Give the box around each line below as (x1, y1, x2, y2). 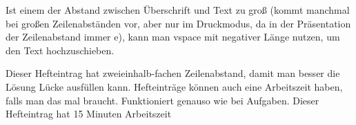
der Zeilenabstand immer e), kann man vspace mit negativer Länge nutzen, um (6, 30, 340, 44)
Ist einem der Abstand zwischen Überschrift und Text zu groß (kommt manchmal (6, 3, 350, 16)
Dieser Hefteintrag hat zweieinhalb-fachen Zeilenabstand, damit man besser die (6, 66, 340, 80)
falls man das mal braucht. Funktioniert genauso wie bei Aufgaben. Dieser (6, 93, 319, 107)
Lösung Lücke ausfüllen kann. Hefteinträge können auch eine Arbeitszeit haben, (6, 79, 343, 93)
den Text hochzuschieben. (6, 43, 115, 57)
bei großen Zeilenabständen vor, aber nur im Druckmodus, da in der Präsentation (6, 16, 351, 30)
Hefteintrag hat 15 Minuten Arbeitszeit (6, 106, 172, 121)
